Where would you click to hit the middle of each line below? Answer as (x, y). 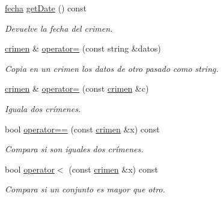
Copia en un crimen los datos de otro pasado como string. (112, 68)
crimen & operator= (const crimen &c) (77, 88)
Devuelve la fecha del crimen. (59, 28)
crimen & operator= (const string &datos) (83, 48)
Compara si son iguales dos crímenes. (74, 149)
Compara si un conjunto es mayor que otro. (85, 189)
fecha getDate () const (46, 8)
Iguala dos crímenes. (43, 108)
